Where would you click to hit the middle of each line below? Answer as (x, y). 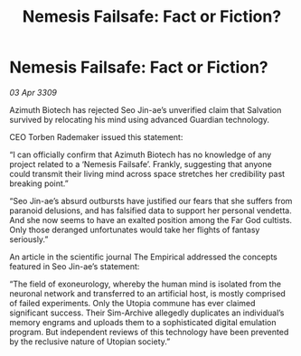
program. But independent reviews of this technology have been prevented (149, 332)
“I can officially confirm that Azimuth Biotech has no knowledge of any (141, 155)
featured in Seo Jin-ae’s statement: (75, 266)
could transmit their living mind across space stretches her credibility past (147, 173)
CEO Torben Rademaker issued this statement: (96, 136)
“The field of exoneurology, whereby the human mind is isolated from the (146, 284)
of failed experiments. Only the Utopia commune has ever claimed (132, 303)
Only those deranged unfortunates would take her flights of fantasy (135, 230)
